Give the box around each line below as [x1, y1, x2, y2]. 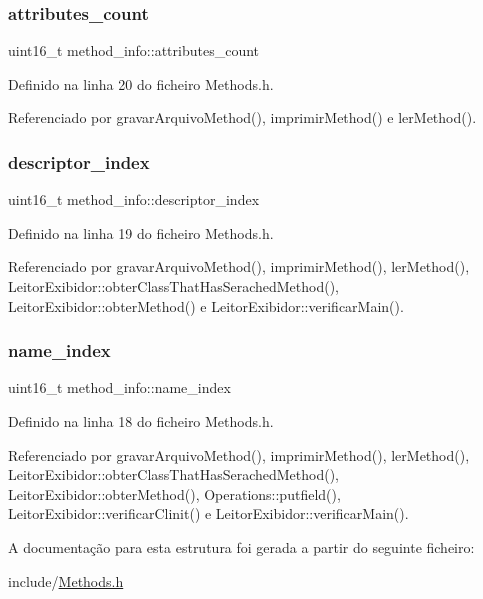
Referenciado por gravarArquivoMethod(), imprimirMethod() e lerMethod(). [8, 107, 477, 128]
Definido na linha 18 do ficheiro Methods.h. [8, 411, 274, 431]
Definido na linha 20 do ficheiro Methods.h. [8, 73, 274, 94]
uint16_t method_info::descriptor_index [8, 189, 260, 210]
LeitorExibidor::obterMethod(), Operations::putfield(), [8, 483, 341, 504]
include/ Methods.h [8, 570, 124, 591]
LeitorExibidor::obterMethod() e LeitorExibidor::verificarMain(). [8, 295, 404, 316]
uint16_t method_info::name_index [8, 377, 231, 398]
